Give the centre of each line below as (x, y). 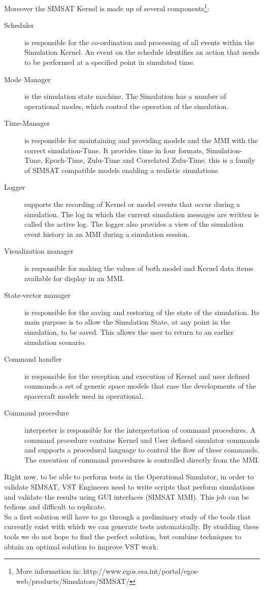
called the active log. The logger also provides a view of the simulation (134, 224)
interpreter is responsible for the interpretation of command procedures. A (140, 430)
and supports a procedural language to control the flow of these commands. (142, 450)
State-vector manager (37, 295)
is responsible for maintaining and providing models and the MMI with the (141, 140)
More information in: (48, 571)
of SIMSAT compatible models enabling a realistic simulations (121, 170)
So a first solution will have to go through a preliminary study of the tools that (127, 516)
